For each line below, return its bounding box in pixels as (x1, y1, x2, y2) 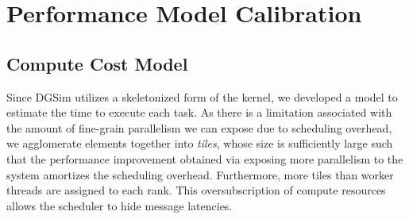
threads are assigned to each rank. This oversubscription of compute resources (6, 182, 386, 198)
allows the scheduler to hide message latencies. (6, 197, 233, 213)
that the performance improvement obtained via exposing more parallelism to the (6, 150, 403, 167)
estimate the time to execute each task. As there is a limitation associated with (6, 104, 392, 121)
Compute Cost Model (6, 51, 188, 75)
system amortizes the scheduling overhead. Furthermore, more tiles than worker (6, 166, 394, 182)
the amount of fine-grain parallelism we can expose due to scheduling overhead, (6, 119, 392, 136)
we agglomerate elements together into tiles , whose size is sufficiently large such (6, 135, 393, 152)
